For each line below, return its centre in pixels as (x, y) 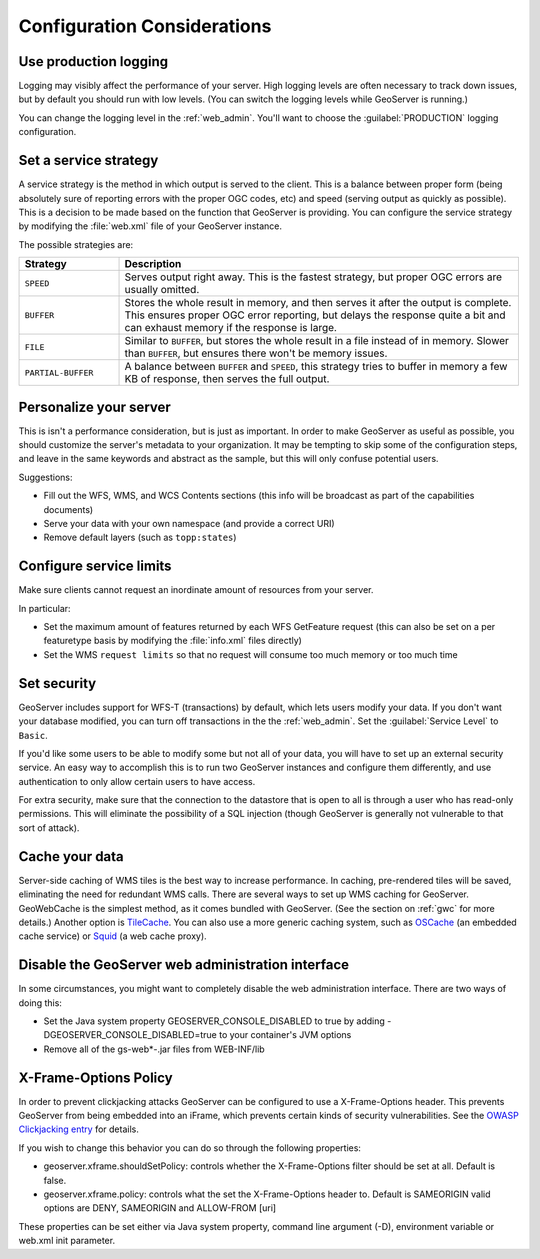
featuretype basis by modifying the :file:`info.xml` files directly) (172, 641)
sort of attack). (49, 827)
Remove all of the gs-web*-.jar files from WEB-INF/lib (154, 1049)
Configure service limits (95, 566)
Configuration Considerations (145, 26)
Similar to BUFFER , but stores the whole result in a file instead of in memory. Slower (317, 341)
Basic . (33, 735)
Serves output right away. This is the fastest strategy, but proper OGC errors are (313, 277)
